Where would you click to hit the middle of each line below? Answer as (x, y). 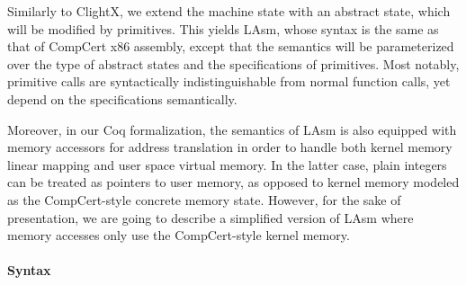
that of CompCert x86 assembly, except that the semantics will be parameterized (231, 46)
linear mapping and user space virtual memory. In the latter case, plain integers (227, 164)
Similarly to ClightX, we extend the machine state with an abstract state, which (229, 11)
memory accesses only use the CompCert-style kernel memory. (179, 235)
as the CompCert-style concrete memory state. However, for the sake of (204, 199)
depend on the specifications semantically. (122, 98)
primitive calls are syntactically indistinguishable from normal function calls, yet (229, 81)
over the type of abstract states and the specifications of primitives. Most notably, (233, 63)
